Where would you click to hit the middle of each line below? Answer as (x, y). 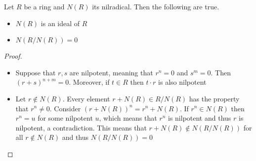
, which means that (128, 118)
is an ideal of (60, 23)
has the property (214, 98)
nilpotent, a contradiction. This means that (81, 127)
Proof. (13, 56)
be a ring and (44, 6)
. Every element (86, 98)
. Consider (65, 108)
